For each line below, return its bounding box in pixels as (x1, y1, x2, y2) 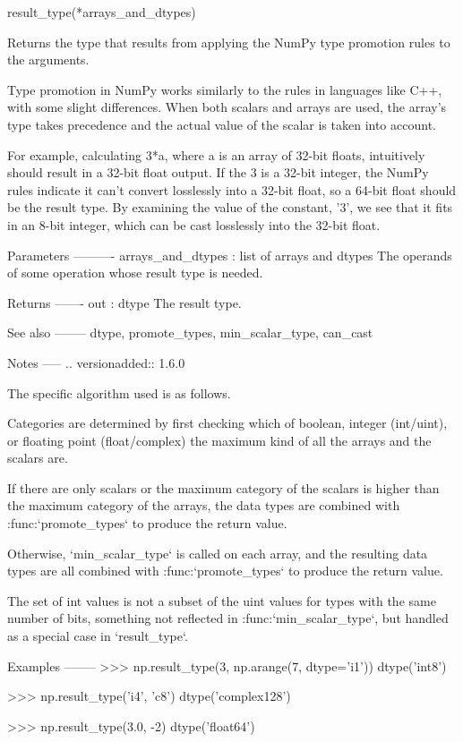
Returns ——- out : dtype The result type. (7, 293, 242, 311)
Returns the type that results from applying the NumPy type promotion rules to (7, 32, 450, 51)
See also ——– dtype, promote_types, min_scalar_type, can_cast (7, 323, 373, 342)
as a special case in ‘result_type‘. (7, 627, 188, 645)
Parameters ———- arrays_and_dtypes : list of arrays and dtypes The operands (7, 245, 452, 264)
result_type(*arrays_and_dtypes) (7, 3, 196, 21)
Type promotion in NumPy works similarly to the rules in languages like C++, (7, 80, 442, 98)
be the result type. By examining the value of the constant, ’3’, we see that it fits (7, 198, 453, 217)
